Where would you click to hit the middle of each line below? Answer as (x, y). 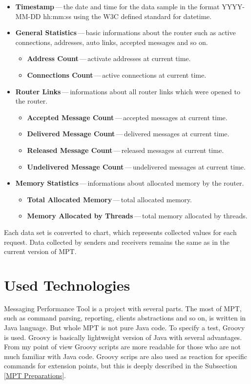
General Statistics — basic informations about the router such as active (125, 32)
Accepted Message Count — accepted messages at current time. (127, 117)
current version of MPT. (40, 251)
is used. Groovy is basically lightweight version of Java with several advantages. (123, 337)
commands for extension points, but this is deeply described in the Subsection (121, 366)
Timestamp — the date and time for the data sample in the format (117, 6)
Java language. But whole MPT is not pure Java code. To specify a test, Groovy (125, 327)
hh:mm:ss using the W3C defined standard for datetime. (127, 16)
